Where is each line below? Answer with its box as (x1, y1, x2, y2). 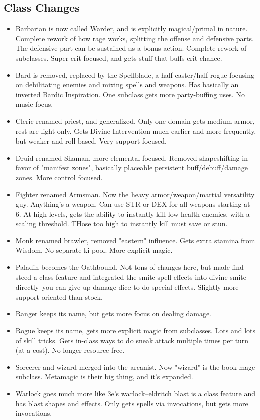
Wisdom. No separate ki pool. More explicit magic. (15, 245, 173, 255)
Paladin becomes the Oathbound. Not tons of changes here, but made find (15, 262, 244, 272)
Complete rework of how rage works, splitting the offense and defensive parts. (15, 33, 254, 43)
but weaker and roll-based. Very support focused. (15, 135, 167, 146)
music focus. (15, 99, 53, 109)
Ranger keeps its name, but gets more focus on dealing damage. (15, 308, 212, 319)
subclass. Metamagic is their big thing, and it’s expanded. (15, 371, 193, 382)
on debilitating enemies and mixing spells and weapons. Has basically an (15, 79, 239, 90)
